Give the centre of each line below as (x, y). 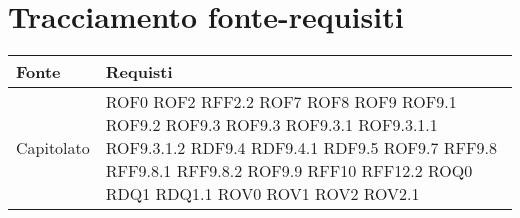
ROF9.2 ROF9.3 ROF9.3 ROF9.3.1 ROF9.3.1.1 (271, 125)
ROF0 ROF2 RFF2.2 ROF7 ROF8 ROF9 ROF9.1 (281, 102)
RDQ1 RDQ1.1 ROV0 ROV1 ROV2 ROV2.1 (262, 194)
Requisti (139, 72)
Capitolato (53, 148)
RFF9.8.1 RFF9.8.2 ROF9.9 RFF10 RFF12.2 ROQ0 (289, 171)
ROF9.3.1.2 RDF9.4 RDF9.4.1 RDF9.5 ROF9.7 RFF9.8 (301, 148)
